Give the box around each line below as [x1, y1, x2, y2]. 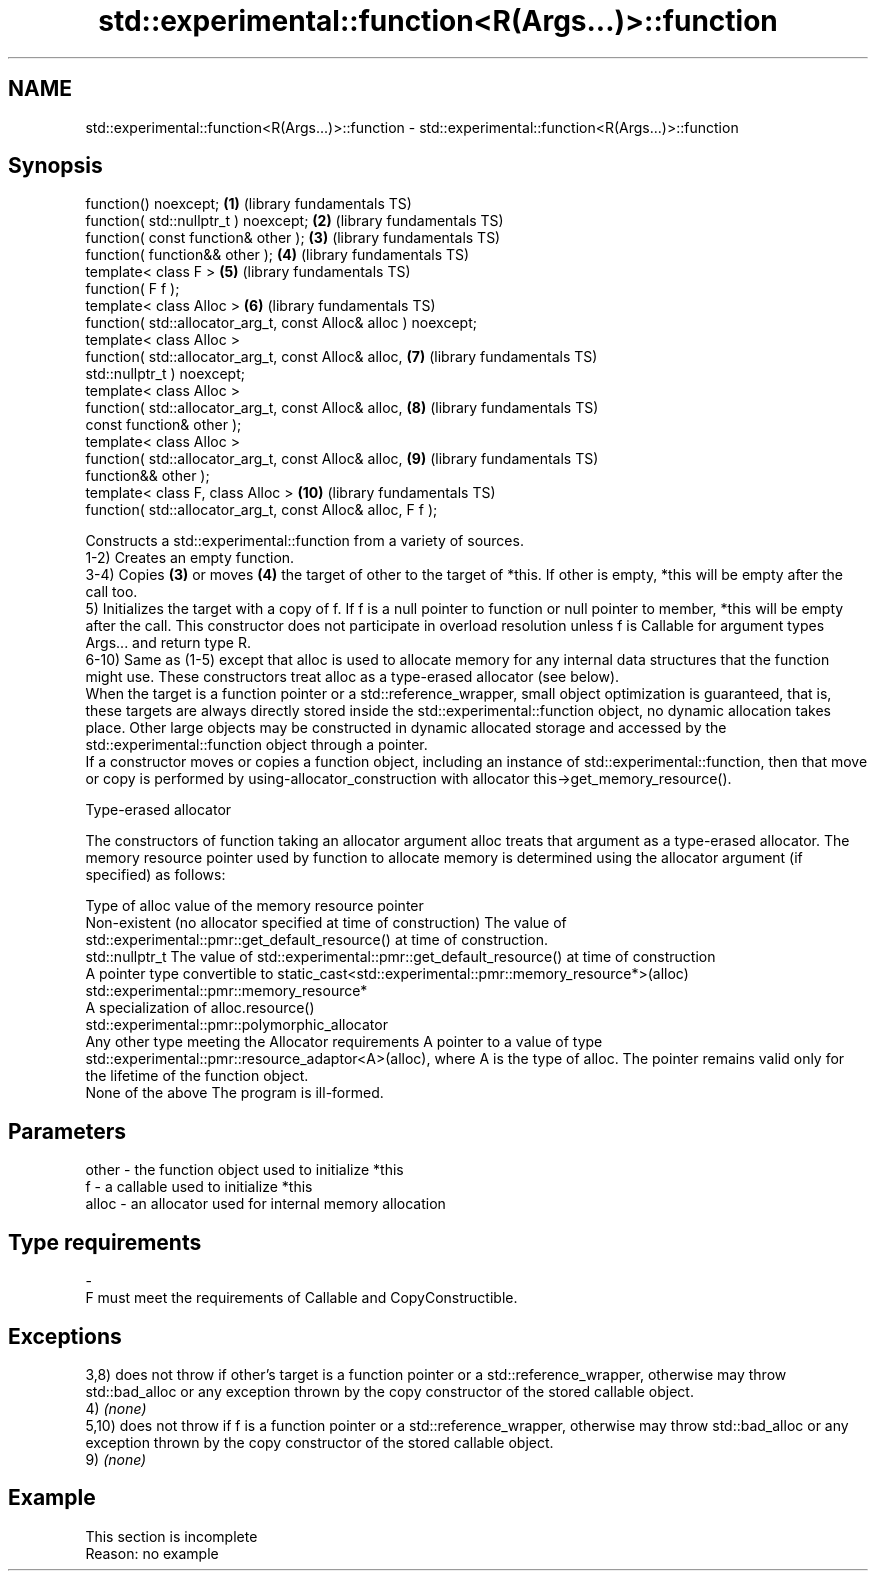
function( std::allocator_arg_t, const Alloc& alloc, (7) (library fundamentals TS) [85, 348, 598, 366]
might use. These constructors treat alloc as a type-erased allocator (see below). [85, 668, 620, 686]
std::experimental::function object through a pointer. [85, 736, 428, 754]
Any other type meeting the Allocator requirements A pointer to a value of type [85, 1033, 603, 1051]
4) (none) [85, 1399, 147, 1417]
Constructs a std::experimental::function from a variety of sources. [85, 532, 524, 550]
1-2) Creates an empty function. [85, 549, 295, 567]
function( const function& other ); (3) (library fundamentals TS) [85, 229, 501, 247]
